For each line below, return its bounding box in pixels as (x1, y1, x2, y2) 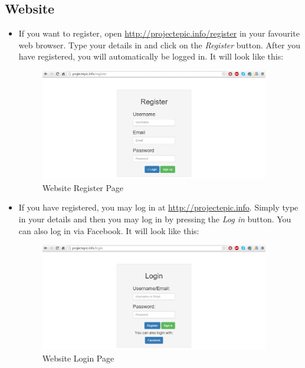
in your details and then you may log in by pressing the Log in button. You (18, 212, 291, 225)
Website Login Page (42, 351, 114, 364)
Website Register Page (42, 181, 123, 193)
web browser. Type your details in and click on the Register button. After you (18, 38, 300, 51)
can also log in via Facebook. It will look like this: (18, 224, 199, 236)
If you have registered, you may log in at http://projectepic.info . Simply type (18, 201, 299, 213)
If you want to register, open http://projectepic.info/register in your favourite (18, 27, 300, 40)
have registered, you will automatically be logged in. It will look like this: (18, 50, 284, 63)
